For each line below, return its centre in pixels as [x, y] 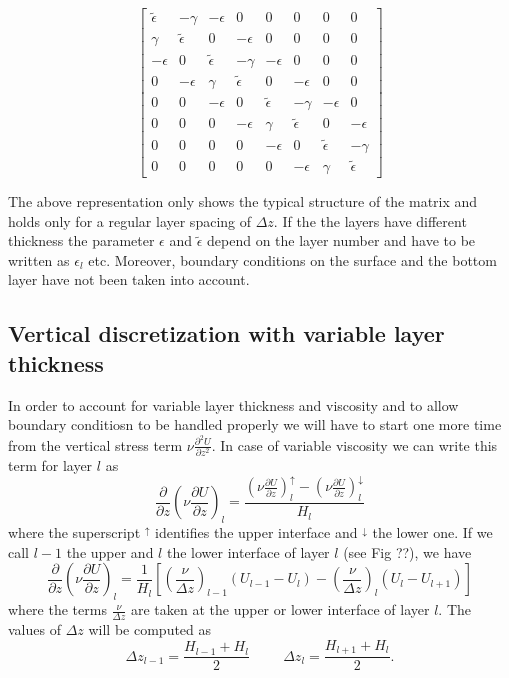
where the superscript [74, 532]
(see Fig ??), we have [407, 551]
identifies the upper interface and [256, 532]
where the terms [57, 609]
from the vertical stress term [95, 444]
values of [34, 629]
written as [39, 259]
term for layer [50, 465]
